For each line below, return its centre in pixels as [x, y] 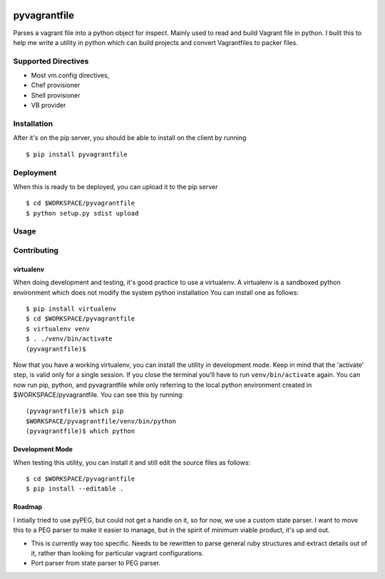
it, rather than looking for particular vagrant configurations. [117, 553]
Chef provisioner [56, 85]
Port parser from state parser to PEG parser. [96, 563]
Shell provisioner [56, 95]
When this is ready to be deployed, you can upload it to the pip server [115, 186]
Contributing [36, 250]
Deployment [35, 173]
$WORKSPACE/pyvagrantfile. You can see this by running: [99, 395]
